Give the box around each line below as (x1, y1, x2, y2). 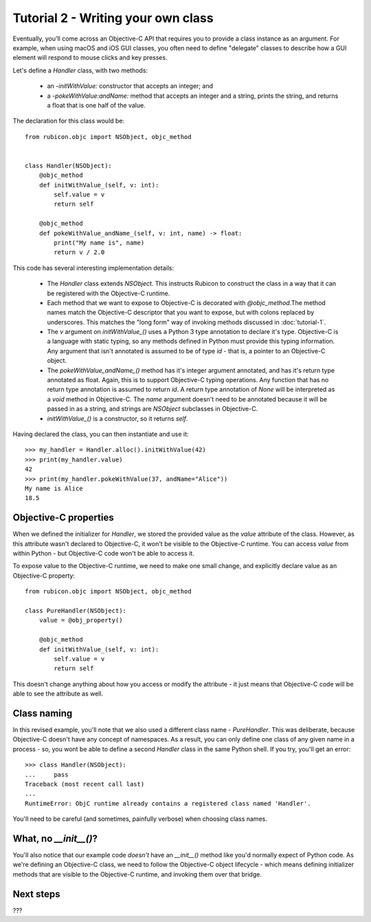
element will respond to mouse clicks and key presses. (12, 54, 168, 62)
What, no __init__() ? (12, 832, 98, 844)
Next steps (12, 888, 60, 900)
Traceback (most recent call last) (25, 780, 145, 788)
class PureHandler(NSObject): (25, 607, 127, 614)
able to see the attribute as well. (12, 689, 103, 698)
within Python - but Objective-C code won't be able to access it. (12, 549, 195, 558)
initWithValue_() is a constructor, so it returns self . (47, 414, 188, 423)
